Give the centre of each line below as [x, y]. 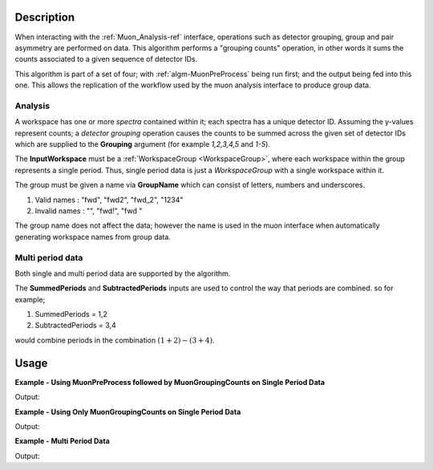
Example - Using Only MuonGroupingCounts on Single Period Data [128, 411]
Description [45, 17]
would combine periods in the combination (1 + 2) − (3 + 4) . [115, 340]
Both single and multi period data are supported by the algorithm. [123, 273]
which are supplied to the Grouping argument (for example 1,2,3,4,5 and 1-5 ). [142, 144]
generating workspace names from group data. [93, 237]
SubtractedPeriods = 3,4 [75, 326]
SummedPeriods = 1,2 [71, 314]
